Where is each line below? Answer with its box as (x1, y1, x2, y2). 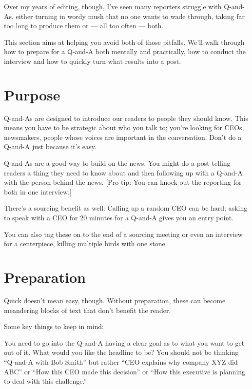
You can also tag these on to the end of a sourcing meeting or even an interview (4, 229, 243, 239)
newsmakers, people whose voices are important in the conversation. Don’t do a (4, 132, 242, 142)
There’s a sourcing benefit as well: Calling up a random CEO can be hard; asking (4, 203, 248, 213)
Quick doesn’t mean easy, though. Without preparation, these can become (4, 295, 226, 305)
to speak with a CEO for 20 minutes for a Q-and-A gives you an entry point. (4, 213, 234, 223)
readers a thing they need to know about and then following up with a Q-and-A (4, 167, 243, 177)
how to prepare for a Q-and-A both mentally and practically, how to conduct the (4, 46, 246, 57)
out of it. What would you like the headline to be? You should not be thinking (4, 347, 239, 357)
